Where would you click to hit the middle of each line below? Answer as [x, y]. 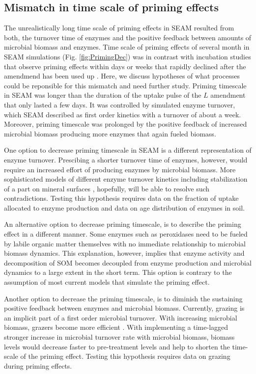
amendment [228, 95]
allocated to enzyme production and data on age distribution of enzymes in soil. [124, 207]
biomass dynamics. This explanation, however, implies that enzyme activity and [124, 253]
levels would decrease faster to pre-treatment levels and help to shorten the [117, 346]
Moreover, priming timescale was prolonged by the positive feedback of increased [126, 124]
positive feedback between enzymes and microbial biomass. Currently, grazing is [124, 308]
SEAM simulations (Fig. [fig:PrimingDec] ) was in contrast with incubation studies [128, 56]
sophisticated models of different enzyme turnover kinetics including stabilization [126, 179]
